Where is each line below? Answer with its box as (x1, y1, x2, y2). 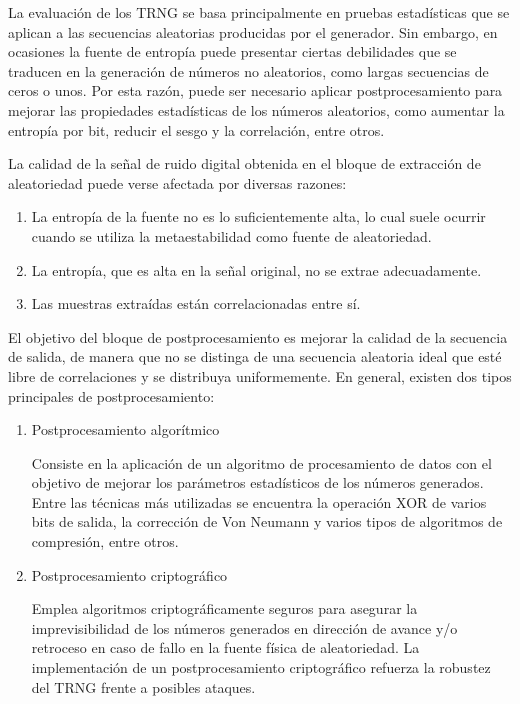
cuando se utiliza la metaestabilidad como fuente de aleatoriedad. (31, 225, 432, 246)
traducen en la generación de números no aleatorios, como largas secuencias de (8, 60, 489, 81)
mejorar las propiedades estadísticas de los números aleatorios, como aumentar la (8, 99, 505, 120)
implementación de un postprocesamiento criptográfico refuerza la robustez (31, 657, 491, 678)
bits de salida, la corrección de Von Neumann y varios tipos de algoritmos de (31, 511, 503, 532)
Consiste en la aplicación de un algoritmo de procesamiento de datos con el (31, 452, 492, 473)
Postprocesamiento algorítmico (31, 419, 220, 440)
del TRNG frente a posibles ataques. (31, 676, 256, 697)
